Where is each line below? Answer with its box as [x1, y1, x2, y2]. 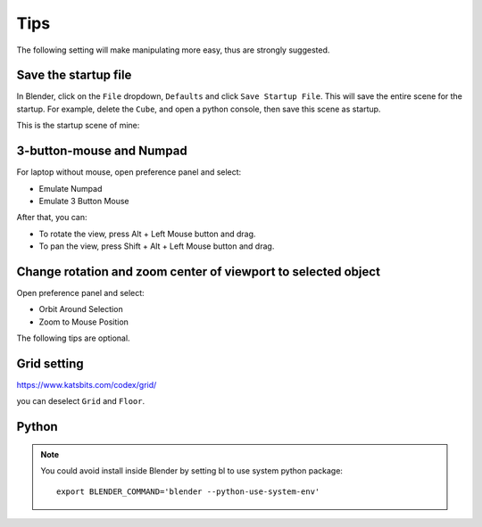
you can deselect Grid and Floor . [16, 396, 145, 407]
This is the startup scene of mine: [16, 120, 140, 131]
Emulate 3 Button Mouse [38, 195, 129, 206]
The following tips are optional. [16, 333, 130, 343]
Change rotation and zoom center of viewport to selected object [16, 264, 381, 279]
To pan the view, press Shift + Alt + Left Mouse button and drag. [38, 241, 275, 251]
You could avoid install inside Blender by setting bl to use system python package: [40, 465, 344, 476]
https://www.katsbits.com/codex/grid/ [16, 380, 157, 391]
